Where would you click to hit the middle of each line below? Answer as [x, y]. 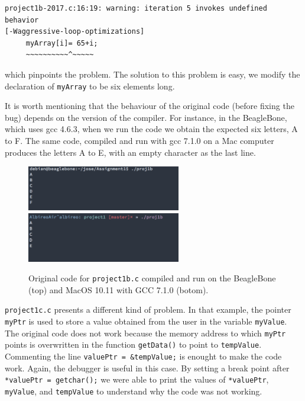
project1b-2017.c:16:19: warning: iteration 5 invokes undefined [136, 8]
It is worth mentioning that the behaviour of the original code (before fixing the [150, 106]
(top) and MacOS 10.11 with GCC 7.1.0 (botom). [119, 289]
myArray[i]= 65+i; [62, 43]
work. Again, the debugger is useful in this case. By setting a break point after [147, 368]
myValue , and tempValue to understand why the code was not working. [134, 391]
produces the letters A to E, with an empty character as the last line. [130, 152]
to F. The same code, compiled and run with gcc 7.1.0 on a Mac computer [139, 140]
